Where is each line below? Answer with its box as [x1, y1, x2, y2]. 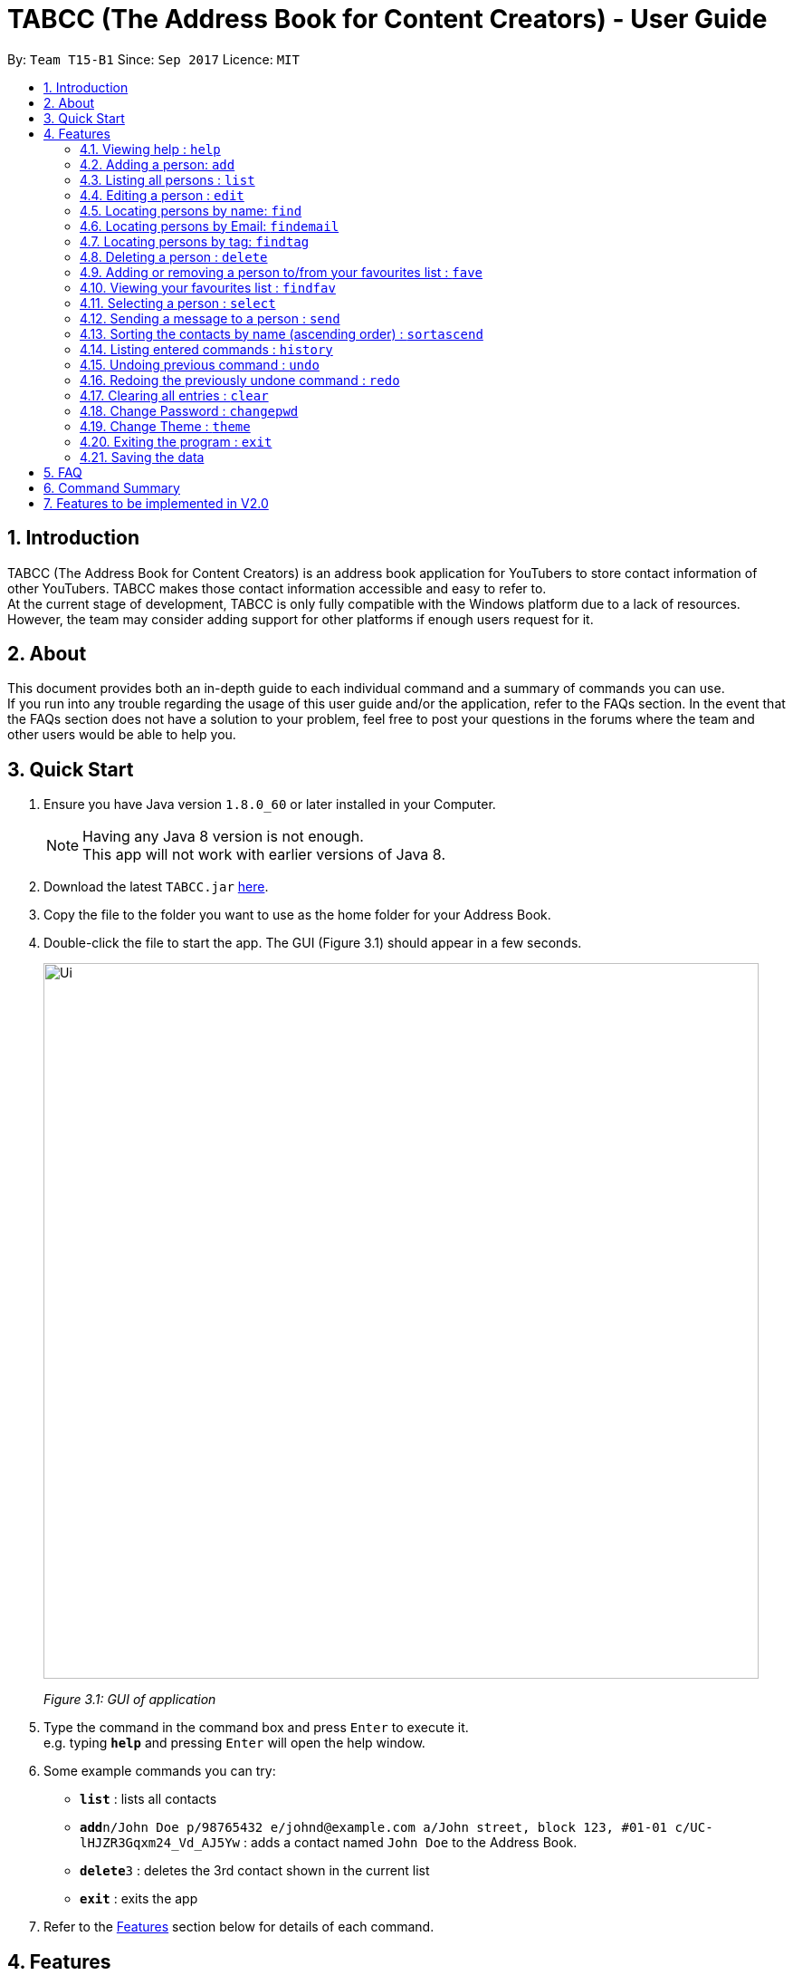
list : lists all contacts [80, 1791, 217, 1807]
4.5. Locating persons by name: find [80, 202, 302, 218]
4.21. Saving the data [80, 448, 205, 465]
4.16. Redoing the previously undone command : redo [80, 371, 400, 388]
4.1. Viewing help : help [80, 140, 221, 157]
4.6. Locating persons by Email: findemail [80, 217, 339, 234]
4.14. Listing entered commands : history [80, 341, 333, 357]
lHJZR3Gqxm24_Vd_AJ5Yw [80, 1835, 241, 1851]
